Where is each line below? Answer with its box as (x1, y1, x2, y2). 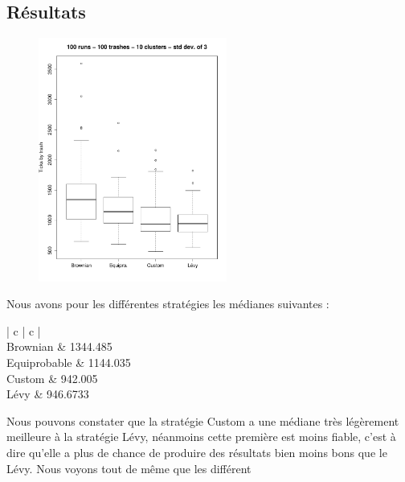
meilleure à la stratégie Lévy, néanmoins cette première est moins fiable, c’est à (6, 428, 396, 445)
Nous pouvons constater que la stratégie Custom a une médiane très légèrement (6, 412, 399, 429)
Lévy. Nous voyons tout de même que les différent (6, 459, 252, 476)
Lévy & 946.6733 (6, 385, 89, 402)
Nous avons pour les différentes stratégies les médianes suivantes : (6, 295, 329, 312)
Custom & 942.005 (6, 369, 98, 386)
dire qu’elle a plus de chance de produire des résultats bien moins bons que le (6, 443, 387, 460)
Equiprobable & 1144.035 (6, 353, 131, 370)
